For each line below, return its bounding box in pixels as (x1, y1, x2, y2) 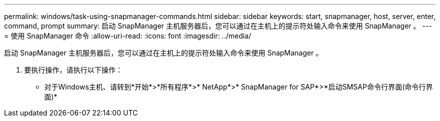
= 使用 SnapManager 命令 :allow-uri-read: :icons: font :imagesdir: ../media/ (4, 31, 252, 40)
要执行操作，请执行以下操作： (24, 65, 123, 74)
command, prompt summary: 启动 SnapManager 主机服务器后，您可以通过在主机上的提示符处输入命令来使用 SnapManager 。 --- (4, 21, 432, 30)
